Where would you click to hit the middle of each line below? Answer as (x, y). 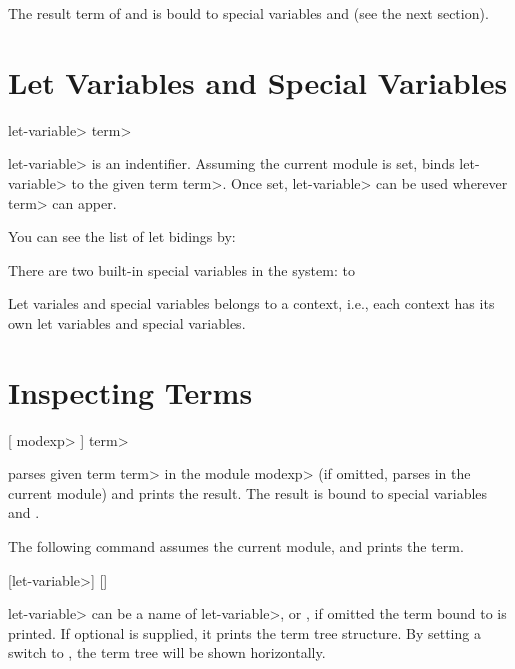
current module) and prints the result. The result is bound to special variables (248, 492)
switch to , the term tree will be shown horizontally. (167, 652)
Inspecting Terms (130, 391)
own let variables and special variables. (127, 322)
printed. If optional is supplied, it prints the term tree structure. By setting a (244, 632)
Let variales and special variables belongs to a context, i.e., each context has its (251, 303)
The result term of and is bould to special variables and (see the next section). (248, 13)
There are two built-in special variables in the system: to (181, 269)
